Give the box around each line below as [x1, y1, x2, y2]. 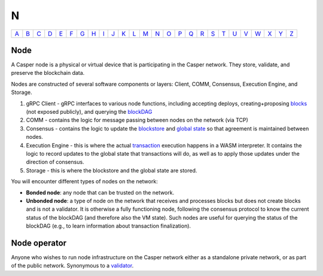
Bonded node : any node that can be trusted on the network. [26, 189, 175, 196]
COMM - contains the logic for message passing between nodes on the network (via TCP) [26, 117, 248, 124]
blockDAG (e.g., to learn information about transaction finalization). [26, 222, 191, 230]
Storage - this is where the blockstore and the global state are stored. [26, 166, 197, 174]
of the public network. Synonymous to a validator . [11, 262, 134, 269]
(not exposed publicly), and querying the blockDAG [26, 108, 153, 116]
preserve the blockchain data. [11, 69, 85, 77]
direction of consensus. [26, 159, 84, 166]
